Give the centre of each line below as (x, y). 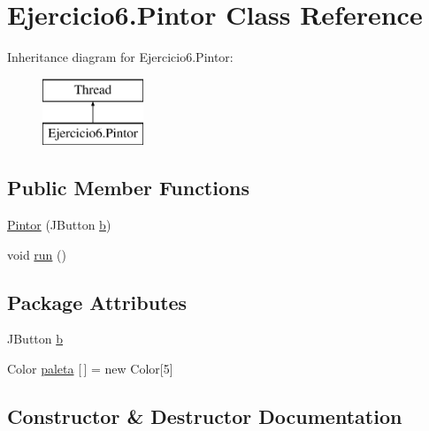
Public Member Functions (128, 188)
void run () (37, 254)
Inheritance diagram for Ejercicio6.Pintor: (120, 57)
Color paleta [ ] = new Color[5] (90, 369)
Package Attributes (97, 302)
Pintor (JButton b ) (59, 225)
